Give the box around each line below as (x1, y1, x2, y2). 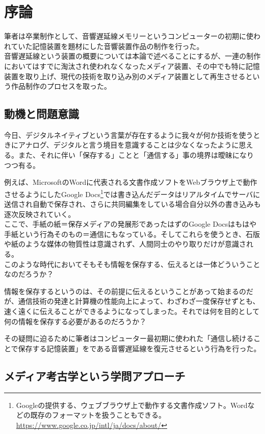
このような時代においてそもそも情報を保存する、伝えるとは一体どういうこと (4, 258, 260, 269)
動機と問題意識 (4, 106, 79, 122)
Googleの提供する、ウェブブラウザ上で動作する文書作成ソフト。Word (16, 399, 248, 410)
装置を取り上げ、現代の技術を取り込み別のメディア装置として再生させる (4, 70, 246, 81)
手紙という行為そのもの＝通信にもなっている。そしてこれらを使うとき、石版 (4, 228, 260, 239)
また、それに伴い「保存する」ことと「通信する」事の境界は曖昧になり (18, 150, 254, 160)
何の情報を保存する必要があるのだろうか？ (4, 316, 147, 326)
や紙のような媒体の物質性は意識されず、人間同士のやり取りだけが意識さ (4, 238, 247, 249)
